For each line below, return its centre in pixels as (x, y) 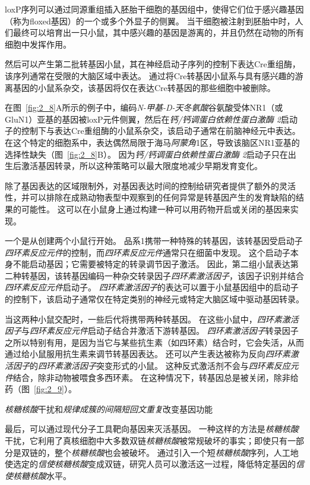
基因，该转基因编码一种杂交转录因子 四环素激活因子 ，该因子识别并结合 (167, 275)
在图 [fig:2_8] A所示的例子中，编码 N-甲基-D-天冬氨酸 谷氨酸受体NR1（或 (144, 107)
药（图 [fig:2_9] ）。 (41, 389)
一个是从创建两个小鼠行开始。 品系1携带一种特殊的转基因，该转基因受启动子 (154, 241)
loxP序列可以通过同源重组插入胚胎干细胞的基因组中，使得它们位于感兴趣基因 (154, 9)
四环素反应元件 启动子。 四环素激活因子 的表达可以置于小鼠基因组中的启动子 (152, 287)
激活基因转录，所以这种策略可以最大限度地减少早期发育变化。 (142, 166)
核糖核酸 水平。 (42, 475)
